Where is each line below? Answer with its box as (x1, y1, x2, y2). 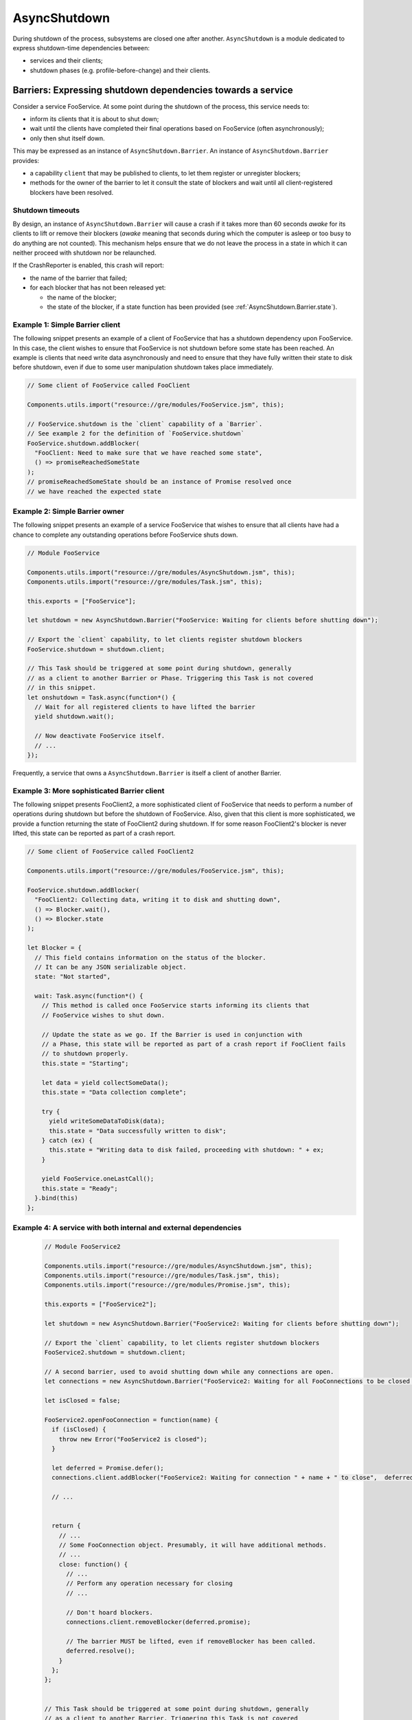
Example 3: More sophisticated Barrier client (12, 786, 165, 795)
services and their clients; (30, 56, 103, 65)
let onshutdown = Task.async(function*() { (27, 694, 176, 701)
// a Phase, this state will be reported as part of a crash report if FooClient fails (41, 1040, 346, 1049)
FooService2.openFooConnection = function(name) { (44, 1416, 219, 1423)
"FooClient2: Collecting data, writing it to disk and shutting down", (34, 896, 281, 904)
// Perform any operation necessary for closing (66, 1580, 233, 1587)
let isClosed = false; (44, 1397, 121, 1405)
